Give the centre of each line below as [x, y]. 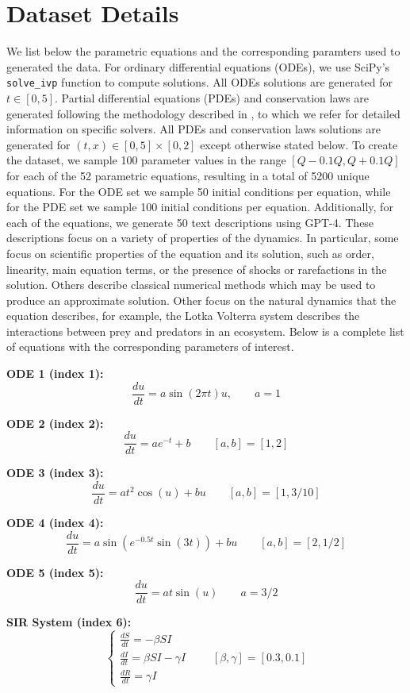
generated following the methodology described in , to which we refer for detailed [203, 113]
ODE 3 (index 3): [55, 473]
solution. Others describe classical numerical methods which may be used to [191, 285]
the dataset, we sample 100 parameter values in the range [146, 160]
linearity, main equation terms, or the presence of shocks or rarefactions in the [197, 269]
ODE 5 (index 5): [55, 572]
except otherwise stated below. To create [299, 144]
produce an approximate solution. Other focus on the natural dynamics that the [201, 300]
